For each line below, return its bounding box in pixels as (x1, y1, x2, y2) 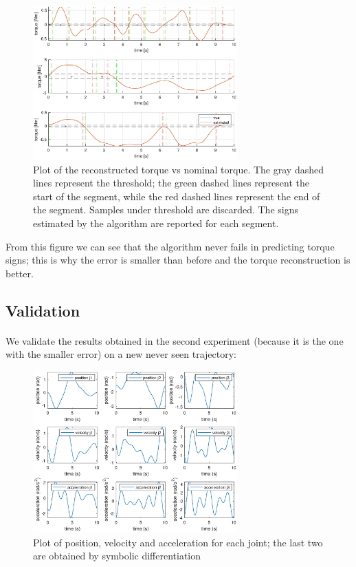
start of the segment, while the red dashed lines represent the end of (33, 189, 320, 203)
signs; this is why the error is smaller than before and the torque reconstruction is (5, 253, 351, 267)
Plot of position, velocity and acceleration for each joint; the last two (33, 535, 323, 549)
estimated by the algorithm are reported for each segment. (33, 216, 279, 230)
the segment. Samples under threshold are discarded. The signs (33, 202, 298, 217)
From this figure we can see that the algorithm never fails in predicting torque (5, 239, 335, 253)
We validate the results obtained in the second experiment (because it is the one (5, 333, 344, 347)
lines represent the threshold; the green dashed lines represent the (33, 175, 310, 190)
